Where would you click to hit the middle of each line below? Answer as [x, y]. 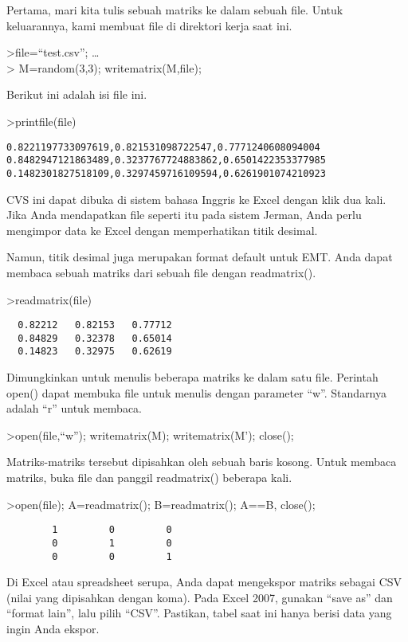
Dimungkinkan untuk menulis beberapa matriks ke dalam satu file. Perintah [192, 377]
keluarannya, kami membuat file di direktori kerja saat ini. [149, 25]
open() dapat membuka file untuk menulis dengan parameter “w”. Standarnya [197, 392]
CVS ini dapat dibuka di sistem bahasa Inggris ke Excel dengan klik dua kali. [196, 199]
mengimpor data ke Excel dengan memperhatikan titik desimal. [162, 230]
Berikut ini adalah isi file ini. [77, 94]
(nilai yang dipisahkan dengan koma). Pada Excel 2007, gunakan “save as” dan [200, 597]
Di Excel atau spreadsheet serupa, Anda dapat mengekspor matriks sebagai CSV [204, 582]
